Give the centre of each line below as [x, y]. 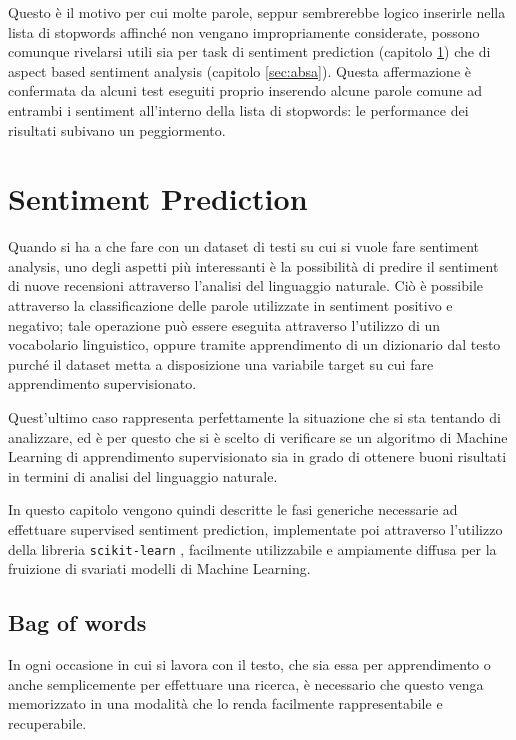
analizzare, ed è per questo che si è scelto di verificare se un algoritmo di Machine [258, 436]
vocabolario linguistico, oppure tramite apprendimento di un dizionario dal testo [254, 344]
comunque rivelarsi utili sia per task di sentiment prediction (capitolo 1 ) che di [249, 51]
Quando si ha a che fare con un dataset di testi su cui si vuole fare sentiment [244, 246]
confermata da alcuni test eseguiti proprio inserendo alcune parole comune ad [245, 90]
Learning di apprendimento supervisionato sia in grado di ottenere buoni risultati [257, 456]
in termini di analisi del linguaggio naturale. [143, 475]
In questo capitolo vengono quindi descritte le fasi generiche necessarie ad [233, 509]
